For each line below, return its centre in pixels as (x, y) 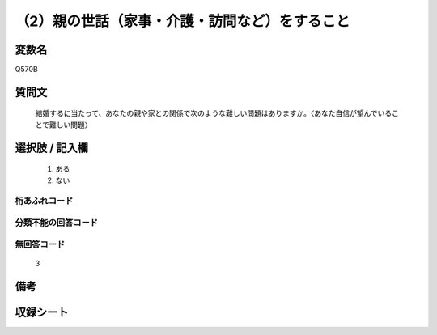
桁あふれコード (44, 201)
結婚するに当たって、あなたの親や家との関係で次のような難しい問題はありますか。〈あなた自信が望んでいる (214, 113)
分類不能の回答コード (57, 223)
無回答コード (40, 244)
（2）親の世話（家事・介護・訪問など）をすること (182, 21)
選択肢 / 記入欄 (52, 148)
